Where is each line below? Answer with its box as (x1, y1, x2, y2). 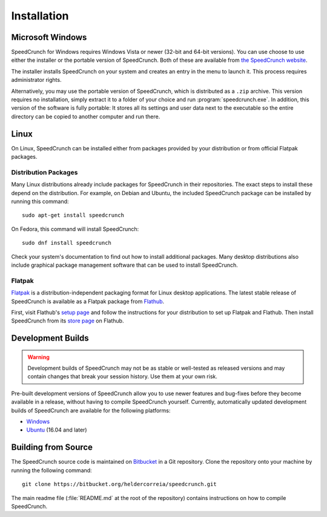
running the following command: (11, 467, 92, 474)
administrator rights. (11, 76, 62, 84)
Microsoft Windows (11, 32, 87, 42)
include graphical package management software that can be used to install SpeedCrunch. (11, 261, 239, 269)
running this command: (11, 198, 69, 205)
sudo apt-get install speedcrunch (22, 212, 124, 219)
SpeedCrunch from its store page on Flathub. (11, 317, 124, 324)
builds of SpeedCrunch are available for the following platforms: (11, 407, 171, 414)
